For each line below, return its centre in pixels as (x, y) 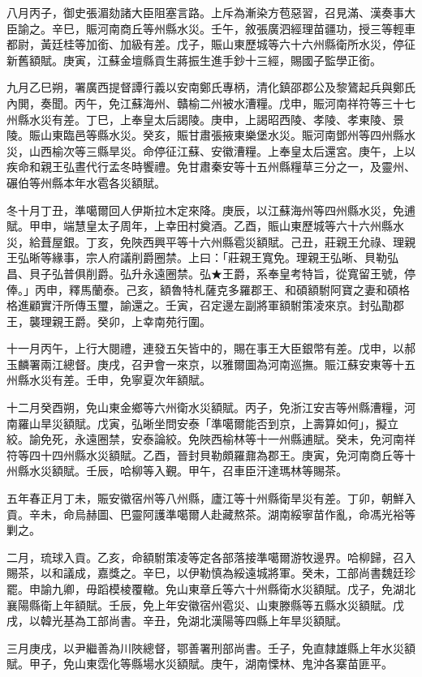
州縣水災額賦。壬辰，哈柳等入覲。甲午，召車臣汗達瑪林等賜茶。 (177, 471)
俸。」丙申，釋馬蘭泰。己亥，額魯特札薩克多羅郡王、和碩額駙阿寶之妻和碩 (202, 289)
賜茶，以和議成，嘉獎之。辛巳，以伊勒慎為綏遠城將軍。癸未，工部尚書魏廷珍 (211, 573)
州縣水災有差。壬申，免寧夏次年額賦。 (109, 380)
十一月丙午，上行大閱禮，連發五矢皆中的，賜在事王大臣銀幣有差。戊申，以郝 (211, 348)
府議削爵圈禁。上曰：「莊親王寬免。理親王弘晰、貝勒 (248, 257)
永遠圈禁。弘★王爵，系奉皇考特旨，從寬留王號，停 (279, 273)
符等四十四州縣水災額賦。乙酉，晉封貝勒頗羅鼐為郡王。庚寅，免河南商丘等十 (211, 454)
